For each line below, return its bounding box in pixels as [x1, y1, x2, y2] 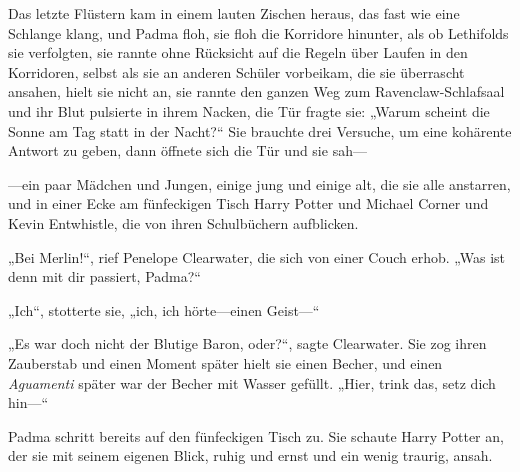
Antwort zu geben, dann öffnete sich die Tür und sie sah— [8, 140, 367, 161]
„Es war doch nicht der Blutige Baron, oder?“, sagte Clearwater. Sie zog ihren [8, 333, 487, 354]
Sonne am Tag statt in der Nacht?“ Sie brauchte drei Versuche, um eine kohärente [8, 120, 512, 141]
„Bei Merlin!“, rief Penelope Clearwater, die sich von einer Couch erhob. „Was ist [8, 246, 506, 267]
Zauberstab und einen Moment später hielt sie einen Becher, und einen [8, 352, 443, 373]
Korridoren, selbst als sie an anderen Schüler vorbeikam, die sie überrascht [8, 61, 465, 82]
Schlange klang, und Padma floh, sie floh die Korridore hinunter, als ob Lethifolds [8, 22, 509, 43]
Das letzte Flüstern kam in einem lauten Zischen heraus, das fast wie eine [8, 3, 460, 23]
